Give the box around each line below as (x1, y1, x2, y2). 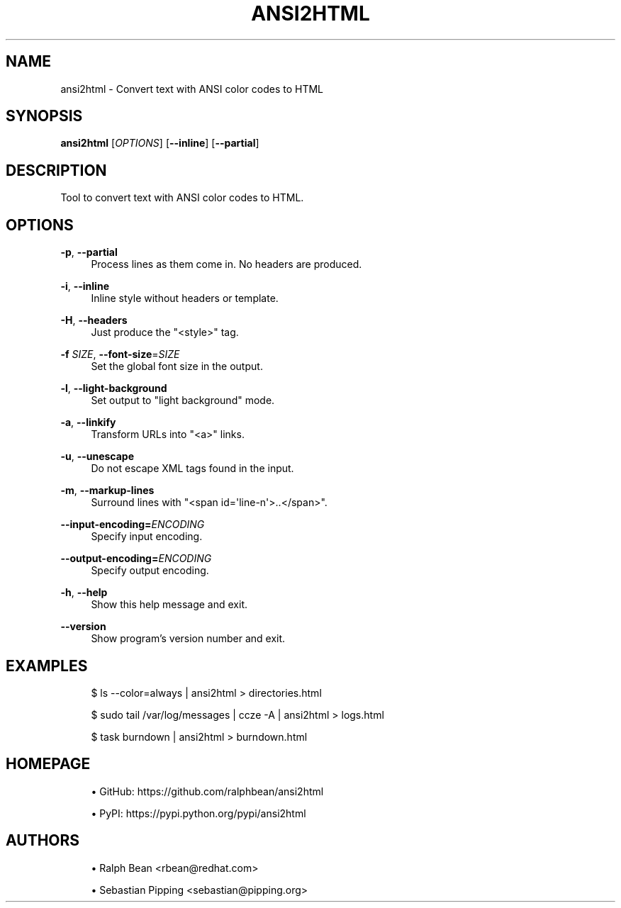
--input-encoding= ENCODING (60, 518, 205, 531)
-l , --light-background (60, 382, 167, 395)
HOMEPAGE (6, 755, 91, 773)
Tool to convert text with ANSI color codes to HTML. (60, 191, 304, 204)
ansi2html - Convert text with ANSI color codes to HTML (60, 82, 323, 95)
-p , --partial (60, 246, 118, 259)
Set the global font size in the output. (91, 360, 263, 373)
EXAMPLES (6, 656, 88, 675)
